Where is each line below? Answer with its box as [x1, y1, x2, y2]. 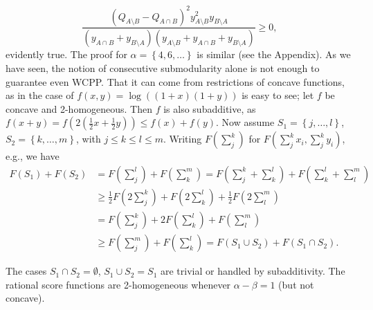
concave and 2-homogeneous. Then [6, 101, 153, 116]
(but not [278, 277, 314, 291]
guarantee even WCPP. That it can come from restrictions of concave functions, [6, 74, 345, 89]
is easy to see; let [242, 88, 314, 102]
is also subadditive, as [163, 101, 256, 116]
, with [75, 131, 101, 146]
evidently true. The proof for [6, 47, 127, 62]
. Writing [163, 131, 202, 146]
